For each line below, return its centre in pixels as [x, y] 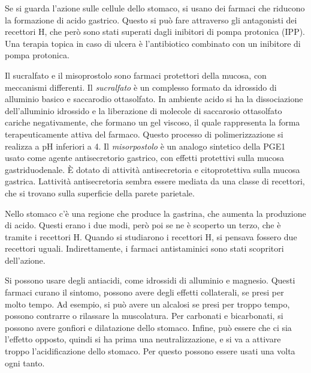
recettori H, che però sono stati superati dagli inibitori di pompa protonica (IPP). [155, 32]
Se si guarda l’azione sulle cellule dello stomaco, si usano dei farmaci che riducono [155, 8]
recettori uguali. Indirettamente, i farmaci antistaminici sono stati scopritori [144, 248]
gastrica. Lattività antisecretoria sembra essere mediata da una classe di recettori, [155, 181]
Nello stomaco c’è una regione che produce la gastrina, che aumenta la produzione [155, 213]
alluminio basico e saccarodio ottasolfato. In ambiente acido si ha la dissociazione [154, 99]
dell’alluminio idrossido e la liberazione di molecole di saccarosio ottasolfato [144, 110]
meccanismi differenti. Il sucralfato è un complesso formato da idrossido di [141, 87]
